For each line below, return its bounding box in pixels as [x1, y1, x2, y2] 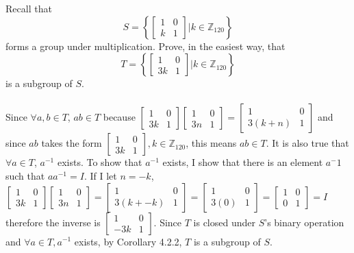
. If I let [84, 168, 117, 182]
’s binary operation [264, 215, 344, 229]
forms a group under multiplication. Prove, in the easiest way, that [5, 38, 286, 53]
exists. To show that [57, 155, 142, 169]
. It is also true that [266, 136, 349, 150]
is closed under [193, 215, 255, 229]
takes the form [41, 136, 102, 150]
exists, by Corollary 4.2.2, [74, 234, 182, 248]
